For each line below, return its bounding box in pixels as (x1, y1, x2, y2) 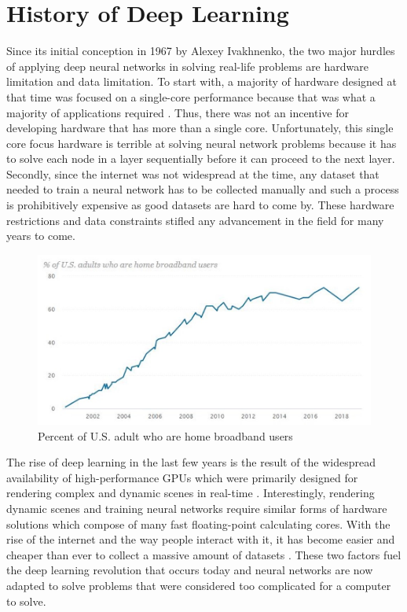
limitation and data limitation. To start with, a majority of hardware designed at (6, 73, 397, 90)
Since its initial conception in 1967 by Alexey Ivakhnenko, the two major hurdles (6, 42, 395, 59)
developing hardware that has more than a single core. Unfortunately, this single (6, 120, 394, 136)
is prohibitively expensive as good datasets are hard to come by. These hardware (6, 197, 394, 213)
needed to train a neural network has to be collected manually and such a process (6, 181, 399, 197)
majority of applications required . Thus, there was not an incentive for (6, 104, 350, 120)
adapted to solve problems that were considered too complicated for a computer (6, 577, 391, 594)
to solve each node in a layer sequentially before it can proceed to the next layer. (6, 150, 395, 167)
